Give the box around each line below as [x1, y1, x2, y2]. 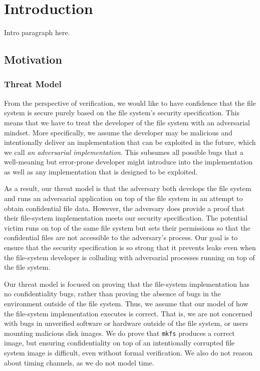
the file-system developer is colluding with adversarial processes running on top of [4, 252, 255, 262]
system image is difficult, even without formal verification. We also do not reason [4, 347, 252, 358]
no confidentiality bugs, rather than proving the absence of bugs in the [4, 288, 221, 299]
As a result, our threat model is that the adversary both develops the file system [4, 183, 251, 194]
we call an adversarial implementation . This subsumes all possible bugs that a [4, 146, 243, 157]
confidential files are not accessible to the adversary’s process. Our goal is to [4, 232, 238, 243]
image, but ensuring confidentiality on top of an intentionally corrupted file [4, 337, 235, 348]
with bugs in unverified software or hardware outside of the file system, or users [4, 318, 248, 328]
